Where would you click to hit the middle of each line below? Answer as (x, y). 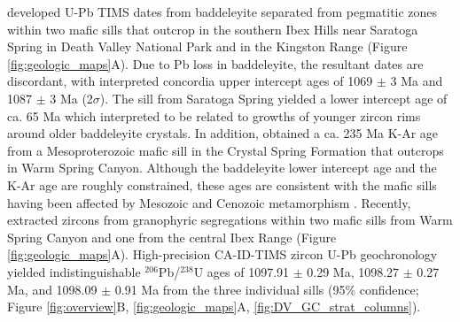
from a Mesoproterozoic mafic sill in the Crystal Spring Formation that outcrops (226, 150)
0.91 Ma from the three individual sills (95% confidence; (267, 289)
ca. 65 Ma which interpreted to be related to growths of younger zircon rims (214, 115)
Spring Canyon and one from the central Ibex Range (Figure (172, 237)
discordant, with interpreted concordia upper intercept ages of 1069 (190, 81)
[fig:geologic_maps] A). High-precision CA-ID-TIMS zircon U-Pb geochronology (222, 254)
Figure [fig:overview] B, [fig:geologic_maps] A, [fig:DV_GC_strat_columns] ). (214, 307)
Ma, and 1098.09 (52, 289)
